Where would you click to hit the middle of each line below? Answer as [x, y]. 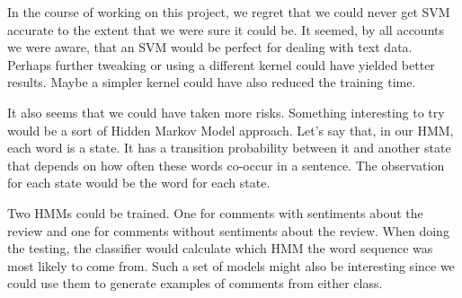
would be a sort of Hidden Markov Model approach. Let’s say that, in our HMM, [231, 130]
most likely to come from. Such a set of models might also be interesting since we [231, 265]
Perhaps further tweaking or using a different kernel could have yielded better [221, 64]
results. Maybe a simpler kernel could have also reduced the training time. [212, 82]
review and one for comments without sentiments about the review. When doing [228, 230]
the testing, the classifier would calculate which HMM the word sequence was [220, 248]
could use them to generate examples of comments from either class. [195, 283]
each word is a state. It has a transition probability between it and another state [229, 148]
